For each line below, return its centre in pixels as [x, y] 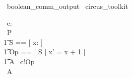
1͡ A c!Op [19, 61]
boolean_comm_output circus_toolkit [67, 6]
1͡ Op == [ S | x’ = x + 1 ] [45, 52]
